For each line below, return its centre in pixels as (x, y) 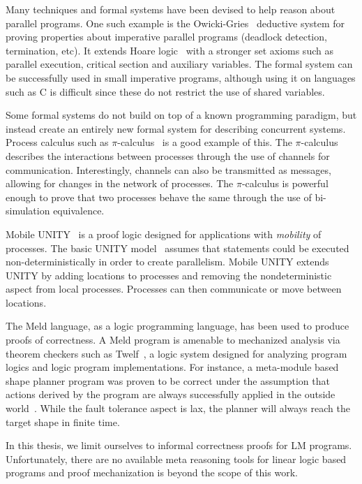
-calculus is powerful (285, 183)
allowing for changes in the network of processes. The (120, 183)
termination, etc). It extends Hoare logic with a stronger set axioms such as (169, 50)
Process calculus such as (57, 142)
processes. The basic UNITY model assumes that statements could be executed (178, 248)
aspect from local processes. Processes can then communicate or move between (174, 289)
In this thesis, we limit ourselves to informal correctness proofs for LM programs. (179, 445)
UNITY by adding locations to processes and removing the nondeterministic (169, 275)
